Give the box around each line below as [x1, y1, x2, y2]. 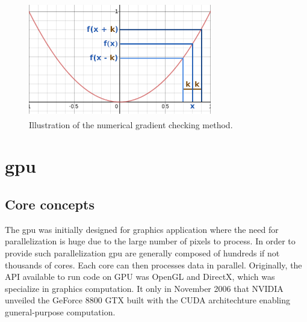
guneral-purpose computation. [5, 305, 116, 318]
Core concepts [5, 194, 95, 213]
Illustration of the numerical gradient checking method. [29, 118, 233, 131]
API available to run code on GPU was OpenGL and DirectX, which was [5, 270, 275, 283]
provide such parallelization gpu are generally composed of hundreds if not [5, 246, 280, 259]
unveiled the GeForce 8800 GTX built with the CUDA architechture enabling [5, 294, 290, 306]
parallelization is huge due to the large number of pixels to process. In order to [5, 235, 296, 247]
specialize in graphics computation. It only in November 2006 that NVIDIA [5, 282, 284, 294]
